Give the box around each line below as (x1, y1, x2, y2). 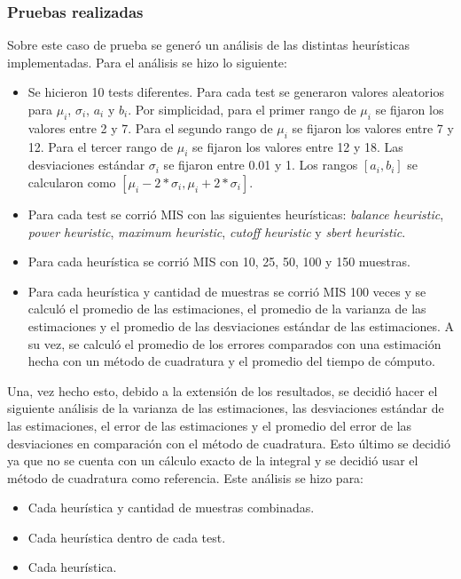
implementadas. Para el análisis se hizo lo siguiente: (7, 52, 287, 71)
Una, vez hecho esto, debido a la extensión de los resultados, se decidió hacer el (7, 381, 438, 400)
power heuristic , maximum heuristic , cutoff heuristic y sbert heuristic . (27, 222, 406, 241)
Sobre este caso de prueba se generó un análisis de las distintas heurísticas (7, 36, 410, 54)
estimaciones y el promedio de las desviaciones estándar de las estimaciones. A (27, 316, 454, 335)
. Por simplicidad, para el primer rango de (128, 100, 356, 118)
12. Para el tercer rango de (27, 137, 174, 155)
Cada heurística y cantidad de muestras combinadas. (27, 498, 315, 517)
